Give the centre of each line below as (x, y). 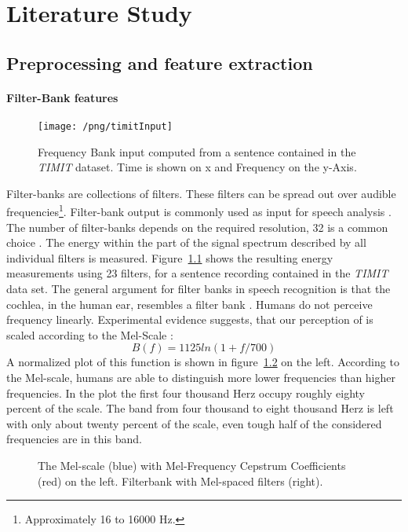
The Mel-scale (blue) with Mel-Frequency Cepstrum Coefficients (192, 465)
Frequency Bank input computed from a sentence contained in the (197, 151)
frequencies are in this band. (74, 439)
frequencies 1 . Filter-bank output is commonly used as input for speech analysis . (199, 211)
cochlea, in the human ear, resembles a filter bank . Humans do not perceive (189, 304)
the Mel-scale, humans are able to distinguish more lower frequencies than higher (201, 377)
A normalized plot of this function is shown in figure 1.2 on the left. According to (203, 362)
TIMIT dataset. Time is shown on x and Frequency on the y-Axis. (197, 167)
